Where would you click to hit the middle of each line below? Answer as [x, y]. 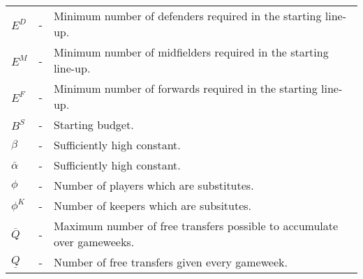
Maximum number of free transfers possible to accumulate [196, 226]
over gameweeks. [94, 242]
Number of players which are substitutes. [154, 185]
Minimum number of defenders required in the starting [187, 16]
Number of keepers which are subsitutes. [153, 205]
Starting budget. [94, 125]
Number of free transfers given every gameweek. [170, 262]
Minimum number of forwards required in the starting [185, 88]
